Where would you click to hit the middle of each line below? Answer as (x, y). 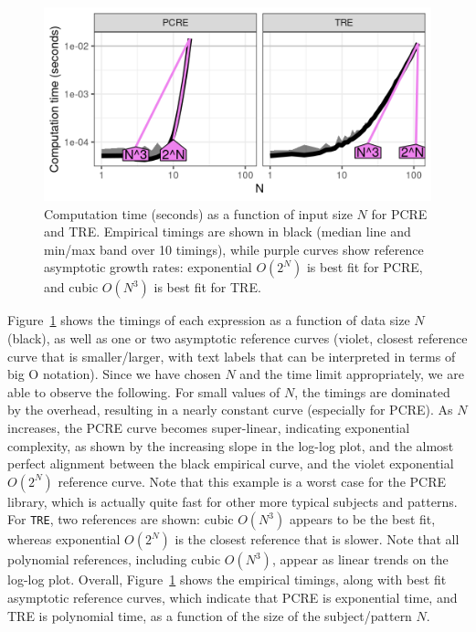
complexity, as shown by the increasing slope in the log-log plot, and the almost (231, 445)
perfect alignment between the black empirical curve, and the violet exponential (231, 463)
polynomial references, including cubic (114, 559)
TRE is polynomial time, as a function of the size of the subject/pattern (210, 615)
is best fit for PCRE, (365, 267)
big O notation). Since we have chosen (114, 374)
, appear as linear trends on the (360, 559)
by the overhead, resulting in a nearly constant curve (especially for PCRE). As (230, 410)
